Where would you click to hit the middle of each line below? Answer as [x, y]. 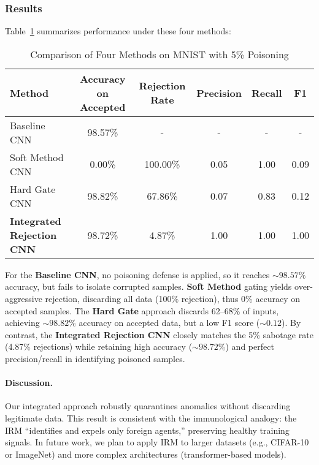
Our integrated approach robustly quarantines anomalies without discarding [148, 406]
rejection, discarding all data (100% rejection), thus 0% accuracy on [173, 298]
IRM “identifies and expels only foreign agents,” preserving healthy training [147, 430]
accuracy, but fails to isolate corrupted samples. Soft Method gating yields [148, 286]
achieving [22, 323]
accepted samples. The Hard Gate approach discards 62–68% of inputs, [142, 310]
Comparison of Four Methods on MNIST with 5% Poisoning [159, 54]
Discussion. [29, 383]
